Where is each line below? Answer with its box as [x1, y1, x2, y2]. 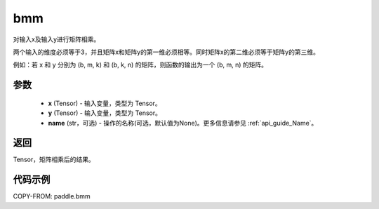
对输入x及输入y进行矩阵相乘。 [13, 35, 100, 43]
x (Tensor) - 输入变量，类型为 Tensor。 [48, 99, 161, 107]
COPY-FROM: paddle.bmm [13, 192, 91, 201]
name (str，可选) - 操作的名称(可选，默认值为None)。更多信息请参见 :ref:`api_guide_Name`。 [48, 119, 318, 127]
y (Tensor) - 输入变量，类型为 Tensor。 [48, 109, 161, 117]
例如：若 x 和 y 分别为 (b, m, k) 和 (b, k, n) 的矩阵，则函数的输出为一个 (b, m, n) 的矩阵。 [13, 60, 268, 69]
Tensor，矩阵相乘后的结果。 [13, 155, 95, 164]
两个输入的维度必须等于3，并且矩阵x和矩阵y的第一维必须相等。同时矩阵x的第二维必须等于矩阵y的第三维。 [13, 48, 319, 56]
